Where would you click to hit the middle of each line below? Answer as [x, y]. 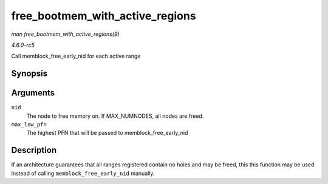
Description [34, 150]
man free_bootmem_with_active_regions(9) [65, 34]
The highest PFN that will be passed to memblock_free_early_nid [107, 133]
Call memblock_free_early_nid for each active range [76, 56]
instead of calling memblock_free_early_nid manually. [83, 173]
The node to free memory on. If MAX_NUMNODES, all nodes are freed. [115, 116]
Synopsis [29, 74]
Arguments [33, 93]
